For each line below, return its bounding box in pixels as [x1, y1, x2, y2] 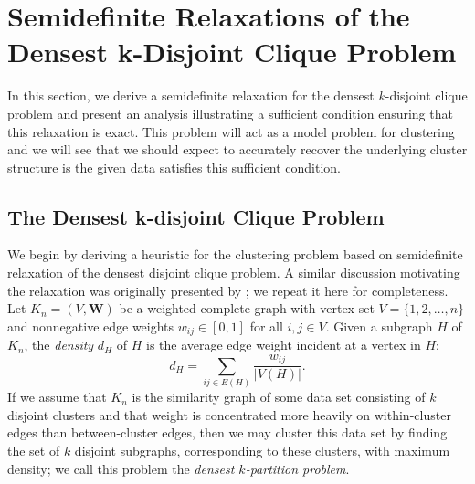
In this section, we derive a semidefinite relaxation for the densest [7, 86, 375, 105]
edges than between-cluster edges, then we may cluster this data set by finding [7, 423, 448, 442]
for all [249, 316, 283, 335]
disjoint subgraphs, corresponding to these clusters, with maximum [74, 440, 450, 459]
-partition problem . [245, 458, 350, 478]
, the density [24, 335, 94, 354]
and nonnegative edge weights [7, 316, 174, 335]
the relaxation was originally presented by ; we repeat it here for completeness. [7, 280, 449, 300]
